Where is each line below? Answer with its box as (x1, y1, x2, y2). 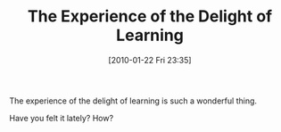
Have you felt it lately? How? (9, 112, 114, 123)
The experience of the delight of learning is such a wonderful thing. (9, 95, 257, 106)
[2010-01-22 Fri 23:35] (108, 54, 192, 65)
